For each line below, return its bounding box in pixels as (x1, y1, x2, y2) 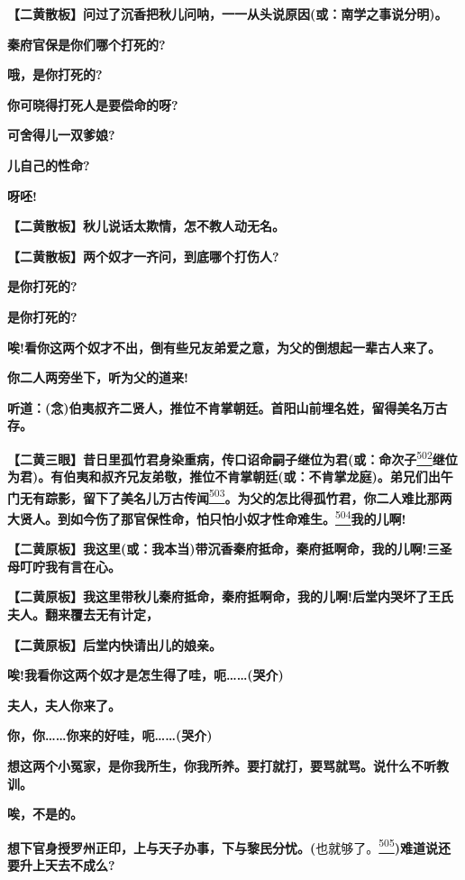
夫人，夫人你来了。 (7, 695, 121, 714)
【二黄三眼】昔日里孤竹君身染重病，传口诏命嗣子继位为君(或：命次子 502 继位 (7, 446, 458, 468)
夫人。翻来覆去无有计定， (7, 605, 159, 624)
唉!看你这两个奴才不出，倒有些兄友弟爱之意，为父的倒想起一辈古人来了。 (7, 337, 441, 356)
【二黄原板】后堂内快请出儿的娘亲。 (7, 635, 222, 654)
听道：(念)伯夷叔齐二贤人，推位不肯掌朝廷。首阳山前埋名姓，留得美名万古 (7, 398, 448, 417)
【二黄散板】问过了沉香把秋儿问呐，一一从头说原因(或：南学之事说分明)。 (7, 5, 448, 23)
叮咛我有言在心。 (19, 556, 121, 575)
